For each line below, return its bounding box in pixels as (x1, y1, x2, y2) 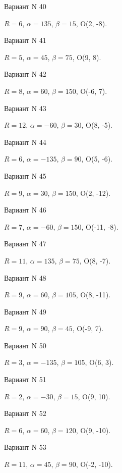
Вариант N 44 (4, 136, 46, 147)
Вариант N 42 (4, 69, 46, 79)
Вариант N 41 (4, 35, 46, 45)
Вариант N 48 (4, 272, 46, 283)
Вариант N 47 (4, 238, 46, 249)
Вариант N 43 (4, 102, 46, 113)
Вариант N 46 (4, 204, 46, 215)
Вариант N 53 (4, 442, 46, 452)
